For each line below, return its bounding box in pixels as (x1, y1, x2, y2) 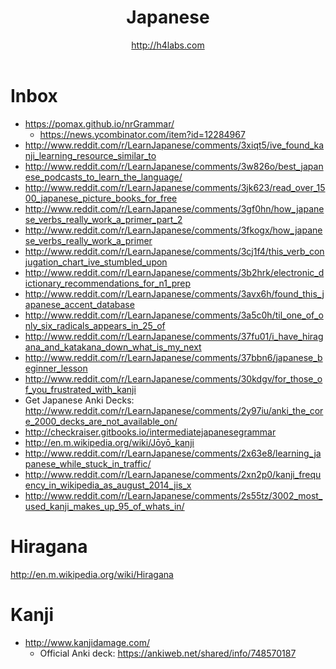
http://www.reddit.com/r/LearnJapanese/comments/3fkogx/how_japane (24, 224, 323, 236)
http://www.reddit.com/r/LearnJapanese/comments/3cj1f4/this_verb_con (24, 245, 325, 257)
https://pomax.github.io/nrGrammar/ (24, 117, 175, 130)
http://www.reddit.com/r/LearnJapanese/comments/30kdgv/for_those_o (24, 372, 323, 385)
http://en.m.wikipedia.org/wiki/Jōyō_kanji (24, 436, 195, 448)
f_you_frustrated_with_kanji (24, 383, 137, 395)
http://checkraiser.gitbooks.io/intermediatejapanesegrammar (24, 426, 277, 438)
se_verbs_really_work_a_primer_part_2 (24, 213, 183, 225)
